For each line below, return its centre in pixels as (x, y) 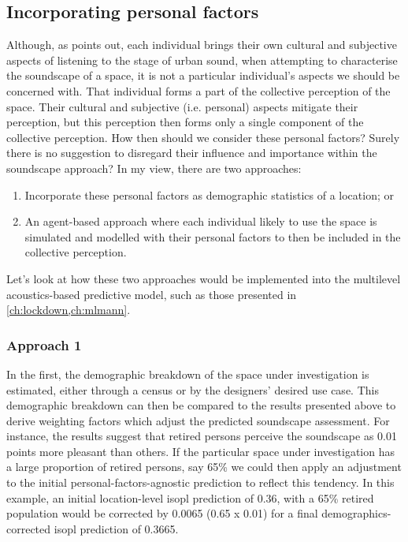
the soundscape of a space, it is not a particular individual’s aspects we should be (203, 75)
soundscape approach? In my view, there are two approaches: (154, 168)
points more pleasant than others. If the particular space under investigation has (201, 451)
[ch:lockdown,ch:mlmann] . (69, 310)
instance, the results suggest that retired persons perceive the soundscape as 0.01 (202, 436)
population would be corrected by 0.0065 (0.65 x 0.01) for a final (162, 513)
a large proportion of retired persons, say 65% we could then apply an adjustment (204, 467)
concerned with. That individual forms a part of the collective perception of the (198, 90)
